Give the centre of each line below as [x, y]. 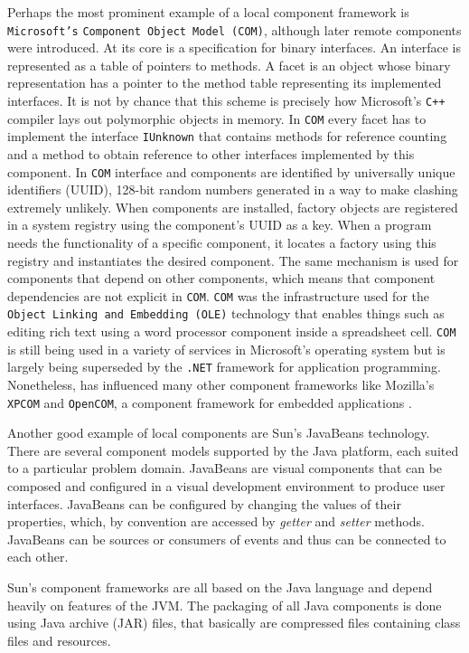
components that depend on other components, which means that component [221, 278]
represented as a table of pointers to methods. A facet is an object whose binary [229, 65]
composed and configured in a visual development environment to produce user [226, 486]
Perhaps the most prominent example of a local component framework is [208, 12]
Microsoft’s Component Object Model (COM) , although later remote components [234, 29]
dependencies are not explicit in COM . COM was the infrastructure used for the [218, 295]
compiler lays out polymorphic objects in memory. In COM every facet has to [217, 118]
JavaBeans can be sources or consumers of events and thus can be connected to [227, 539]
